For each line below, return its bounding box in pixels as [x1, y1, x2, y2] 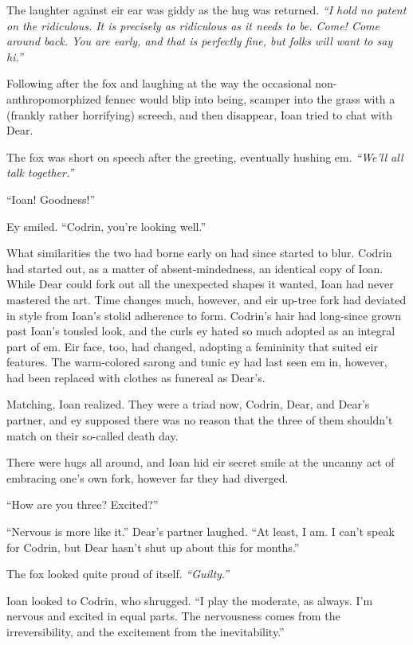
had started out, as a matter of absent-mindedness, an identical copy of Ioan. [6, 260, 383, 276]
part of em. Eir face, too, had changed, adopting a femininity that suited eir [6, 338, 378, 354]
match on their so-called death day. [6, 427, 179, 444]
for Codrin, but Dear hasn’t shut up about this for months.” [6, 538, 300, 555]
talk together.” [6, 164, 74, 181]
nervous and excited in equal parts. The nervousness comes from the [6, 608, 340, 624]
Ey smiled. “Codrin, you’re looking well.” [6, 217, 206, 234]
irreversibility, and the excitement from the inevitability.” [6, 623, 285, 639]
